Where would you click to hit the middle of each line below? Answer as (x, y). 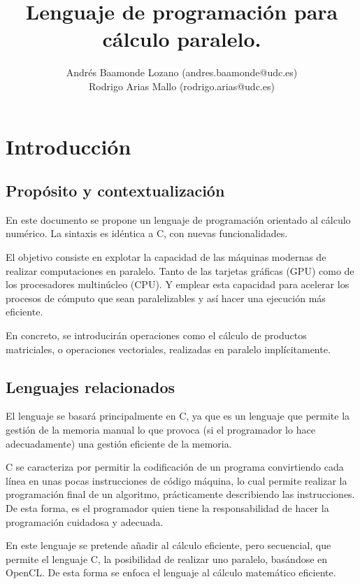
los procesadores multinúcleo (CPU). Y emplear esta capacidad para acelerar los (178, 284)
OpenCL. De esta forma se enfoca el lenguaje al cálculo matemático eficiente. (171, 572)
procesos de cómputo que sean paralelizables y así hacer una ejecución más (166, 298)
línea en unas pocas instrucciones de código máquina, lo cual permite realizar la (177, 480)
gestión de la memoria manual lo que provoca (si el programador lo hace (160, 430)
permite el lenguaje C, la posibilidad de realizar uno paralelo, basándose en (167, 558)
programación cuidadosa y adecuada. (85, 521)
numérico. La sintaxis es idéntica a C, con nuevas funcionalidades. (147, 233)
